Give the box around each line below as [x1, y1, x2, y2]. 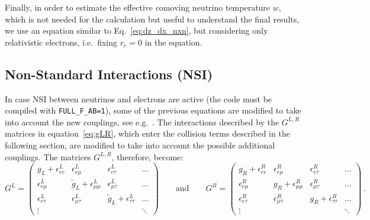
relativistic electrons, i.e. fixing [5, 35, 118, 48]
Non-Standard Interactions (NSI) [5, 64, 213, 83]
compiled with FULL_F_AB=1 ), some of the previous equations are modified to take [5, 104, 301, 117]
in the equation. [144, 35, 202, 48]
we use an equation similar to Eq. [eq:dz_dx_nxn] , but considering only [5, 24, 268, 37]
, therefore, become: [111, 150, 184, 163]
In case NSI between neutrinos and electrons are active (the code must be [5, 92, 272, 105]
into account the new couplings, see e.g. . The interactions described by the [5, 115, 279, 128]
